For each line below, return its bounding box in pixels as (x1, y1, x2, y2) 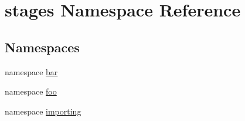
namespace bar (5, 65, 58, 78)
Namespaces (5, 38, 80, 56)
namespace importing (5, 105, 81, 117)
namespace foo (5, 85, 57, 98)
